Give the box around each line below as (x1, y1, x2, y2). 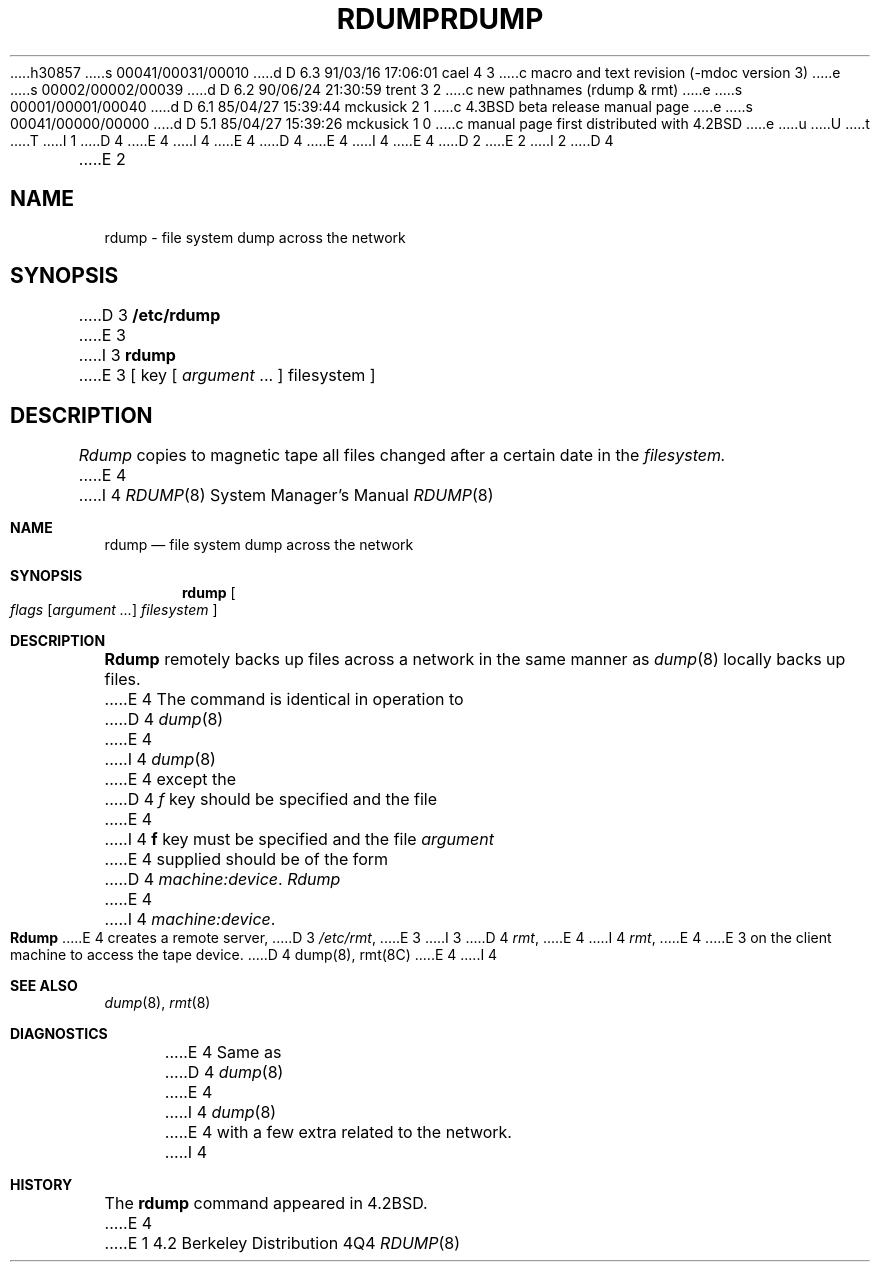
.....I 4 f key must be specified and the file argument (104, 829, 494, 850)
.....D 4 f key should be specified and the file (104, 789, 437, 810)
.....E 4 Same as (164, 1042, 282, 1063)
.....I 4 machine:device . (104, 909, 276, 930)
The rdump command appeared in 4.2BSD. (104, 1193, 428, 1214)
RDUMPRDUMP (336, 2, 544, 36)
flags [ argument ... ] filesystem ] (10, 601, 218, 619)
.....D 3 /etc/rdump (78, 305, 221, 326)
